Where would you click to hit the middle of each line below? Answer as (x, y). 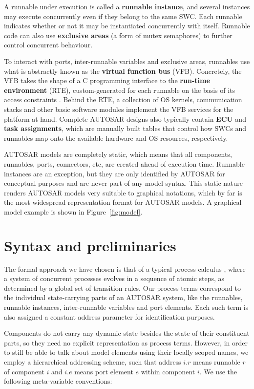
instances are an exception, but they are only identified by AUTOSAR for (115, 173)
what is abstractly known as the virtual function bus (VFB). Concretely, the (123, 71)
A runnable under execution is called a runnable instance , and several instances (127, 6)
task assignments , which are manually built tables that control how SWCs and (125, 128)
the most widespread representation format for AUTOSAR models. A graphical (123, 202)
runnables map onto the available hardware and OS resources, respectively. (116, 138)
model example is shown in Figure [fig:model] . (73, 211)
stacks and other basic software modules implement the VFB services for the (119, 109)
